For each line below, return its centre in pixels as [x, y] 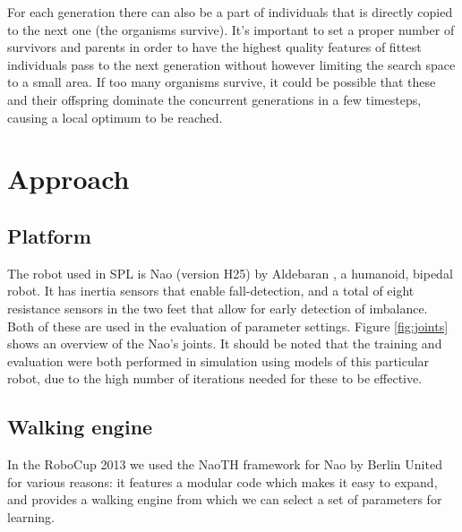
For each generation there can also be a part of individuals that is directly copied [230, 12]
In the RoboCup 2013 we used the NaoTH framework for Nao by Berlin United [225, 464]
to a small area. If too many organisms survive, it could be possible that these [222, 82]
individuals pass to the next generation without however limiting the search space [231, 64]
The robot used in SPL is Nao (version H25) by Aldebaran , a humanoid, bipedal [230, 273]
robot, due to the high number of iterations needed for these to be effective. [215, 378]
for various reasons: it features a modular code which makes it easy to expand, [222, 481]
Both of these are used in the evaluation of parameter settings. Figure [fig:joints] [228, 326]
